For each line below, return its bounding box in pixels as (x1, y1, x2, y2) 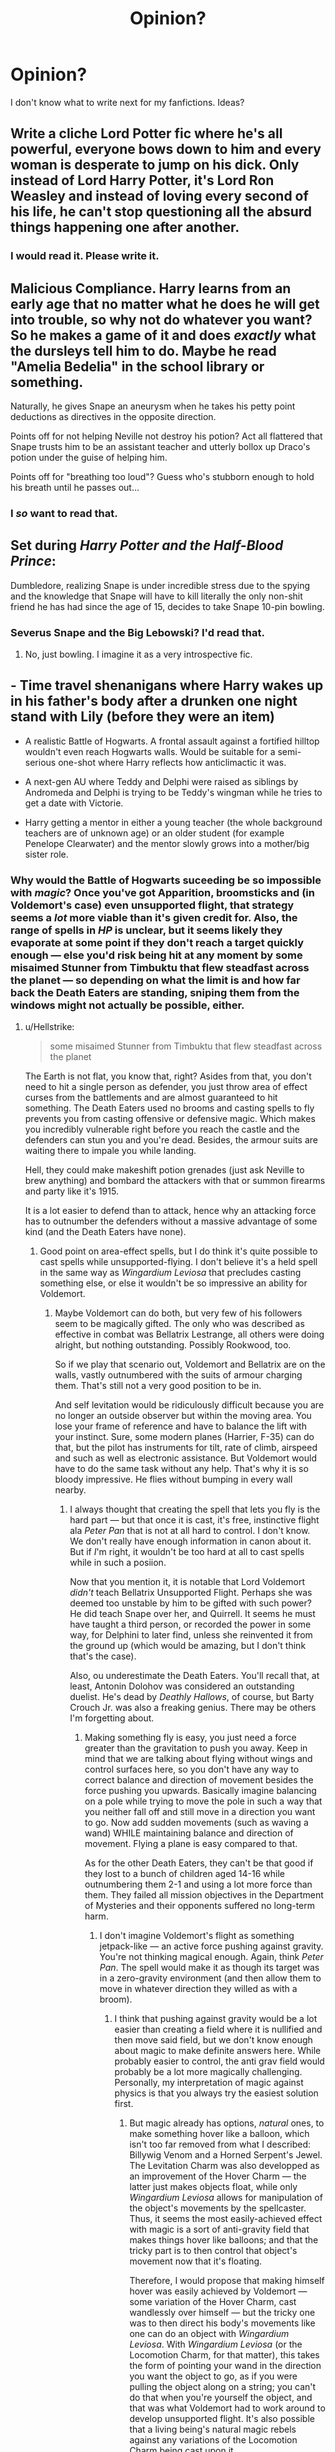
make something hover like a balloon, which (129, 2128, 310, 2140)
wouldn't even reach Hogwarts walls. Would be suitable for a (24, 745, 276, 757)
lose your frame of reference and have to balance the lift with (54, 1420, 307, 1432)
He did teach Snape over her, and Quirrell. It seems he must (69, 1608, 316, 1620)
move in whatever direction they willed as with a (99, 1983, 298, 1995)
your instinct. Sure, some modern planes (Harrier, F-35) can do (54, 1431, 315, 1443)
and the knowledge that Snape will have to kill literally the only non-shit (10, 590, 303, 602)
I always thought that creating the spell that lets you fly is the (69, 1503, 321, 1516)
